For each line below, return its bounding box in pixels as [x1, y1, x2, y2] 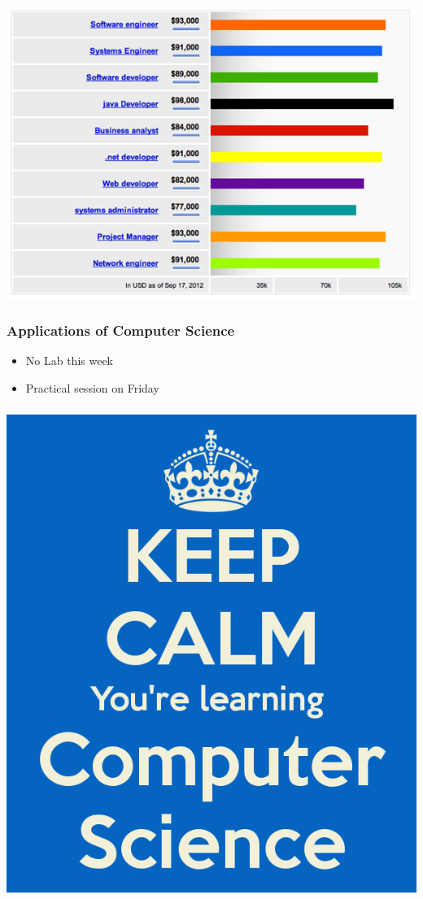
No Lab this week [25, 352, 113, 369]
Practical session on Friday [25, 379, 159, 396]
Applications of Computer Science [7, 320, 235, 341]
